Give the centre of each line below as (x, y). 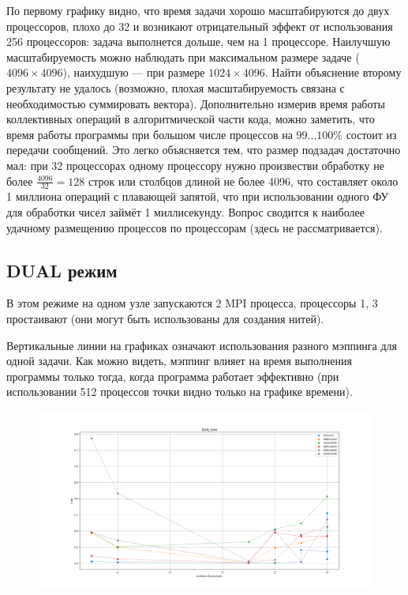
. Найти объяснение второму (333, 72)
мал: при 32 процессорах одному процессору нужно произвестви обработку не (195, 165)
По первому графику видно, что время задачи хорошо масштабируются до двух (198, 10)
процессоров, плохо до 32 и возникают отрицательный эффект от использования (200, 26)
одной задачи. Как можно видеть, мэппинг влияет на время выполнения (179, 361)
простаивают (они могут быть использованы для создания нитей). (165, 318)
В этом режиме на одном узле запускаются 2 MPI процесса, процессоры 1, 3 (192, 303)
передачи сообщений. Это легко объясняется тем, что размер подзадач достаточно (204, 150)
